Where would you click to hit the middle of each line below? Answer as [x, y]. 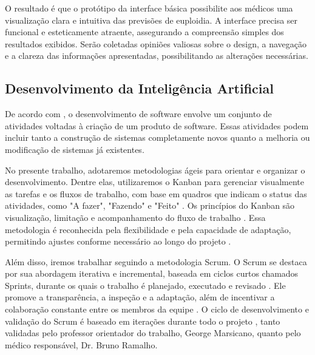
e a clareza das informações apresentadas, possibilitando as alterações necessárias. [157, 56]
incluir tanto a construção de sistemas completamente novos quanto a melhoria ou [157, 137]
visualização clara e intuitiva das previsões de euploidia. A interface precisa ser [151, 20]
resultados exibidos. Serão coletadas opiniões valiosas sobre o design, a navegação [156, 43]
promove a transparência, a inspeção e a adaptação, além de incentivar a [140, 297]
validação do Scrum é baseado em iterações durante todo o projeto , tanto [143, 321]
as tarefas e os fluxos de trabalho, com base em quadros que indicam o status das [156, 193]
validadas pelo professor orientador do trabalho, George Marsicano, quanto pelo [153, 333]
